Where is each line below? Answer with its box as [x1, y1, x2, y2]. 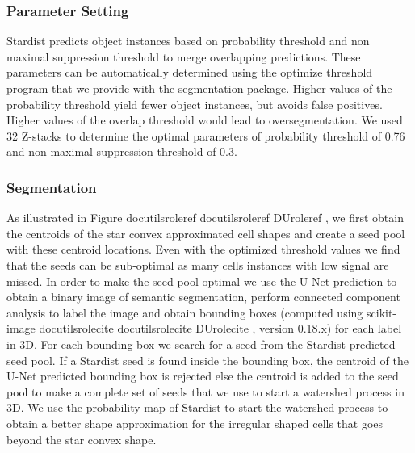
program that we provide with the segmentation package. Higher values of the [6, 80, 392, 96]
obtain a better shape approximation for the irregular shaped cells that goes [6, 414, 384, 431]
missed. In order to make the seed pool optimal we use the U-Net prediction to [6, 272, 397, 289]
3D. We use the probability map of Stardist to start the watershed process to [6, 399, 388, 416]
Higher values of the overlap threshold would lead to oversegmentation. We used [6, 111, 403, 128]
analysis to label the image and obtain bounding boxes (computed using [6, 304, 363, 321]
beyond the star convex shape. [6, 430, 157, 447]
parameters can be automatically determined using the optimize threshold [6, 64, 373, 81]
